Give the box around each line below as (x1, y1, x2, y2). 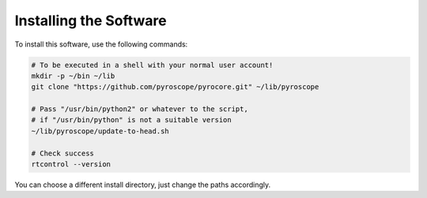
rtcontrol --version (31, 160, 111, 169)
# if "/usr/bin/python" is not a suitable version (31, 115, 232, 125)
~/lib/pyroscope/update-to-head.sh (31, 126, 169, 136)
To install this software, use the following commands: (14, 39, 188, 49)
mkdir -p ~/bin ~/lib (31, 71, 115, 80)
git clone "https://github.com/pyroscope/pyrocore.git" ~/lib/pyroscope (31, 83, 319, 92)
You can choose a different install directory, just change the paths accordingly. (14, 180, 271, 189)
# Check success (31, 148, 95, 158)
